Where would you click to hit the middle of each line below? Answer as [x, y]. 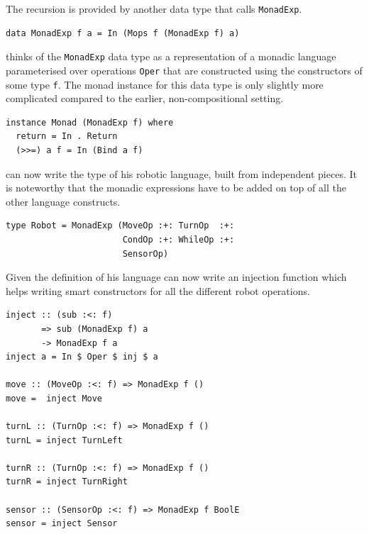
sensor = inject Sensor [62, 524]
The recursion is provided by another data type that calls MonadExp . [154, 9]
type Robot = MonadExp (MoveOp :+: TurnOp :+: [120, 226]
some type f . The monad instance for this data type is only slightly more [165, 84]
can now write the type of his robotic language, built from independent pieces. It [181, 173]
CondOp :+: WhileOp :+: [178, 239]
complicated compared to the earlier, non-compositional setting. [145, 98]
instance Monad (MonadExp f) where [90, 122]
